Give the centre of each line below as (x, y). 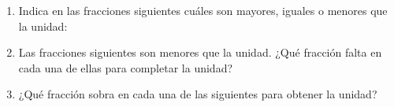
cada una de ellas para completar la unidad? (126, 67)
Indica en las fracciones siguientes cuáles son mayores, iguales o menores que (203, 10)
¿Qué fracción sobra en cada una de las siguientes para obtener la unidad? (198, 94)
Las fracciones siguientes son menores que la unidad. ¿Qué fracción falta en (200, 52)
